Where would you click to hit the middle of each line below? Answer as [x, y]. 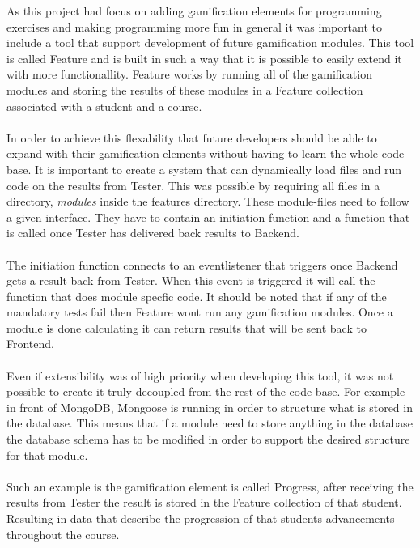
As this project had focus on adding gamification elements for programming [194, 11]
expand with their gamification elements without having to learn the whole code [206, 153]
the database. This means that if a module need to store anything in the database [210, 423]
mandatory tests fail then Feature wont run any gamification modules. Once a [200, 312]
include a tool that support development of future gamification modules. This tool [210, 42]
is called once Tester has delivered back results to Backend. [153, 233]
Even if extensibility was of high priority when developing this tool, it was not [200, 375]
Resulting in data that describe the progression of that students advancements [201, 518]
